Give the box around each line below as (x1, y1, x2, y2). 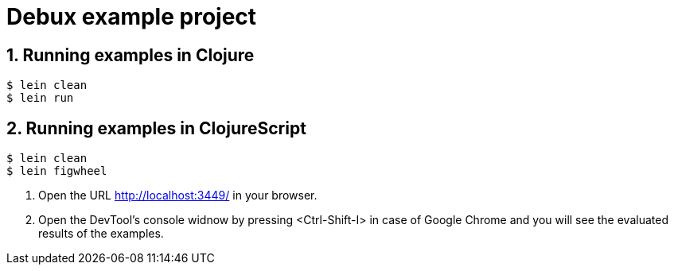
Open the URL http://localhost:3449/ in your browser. (38, 188, 318, 203)
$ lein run (6, 91, 74, 105)
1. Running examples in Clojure (6, 45, 255, 65)
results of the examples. (38, 226, 164, 241)
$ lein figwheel (6, 165, 107, 178)
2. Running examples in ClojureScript (6, 118, 306, 138)
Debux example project (6, 3, 257, 30)
